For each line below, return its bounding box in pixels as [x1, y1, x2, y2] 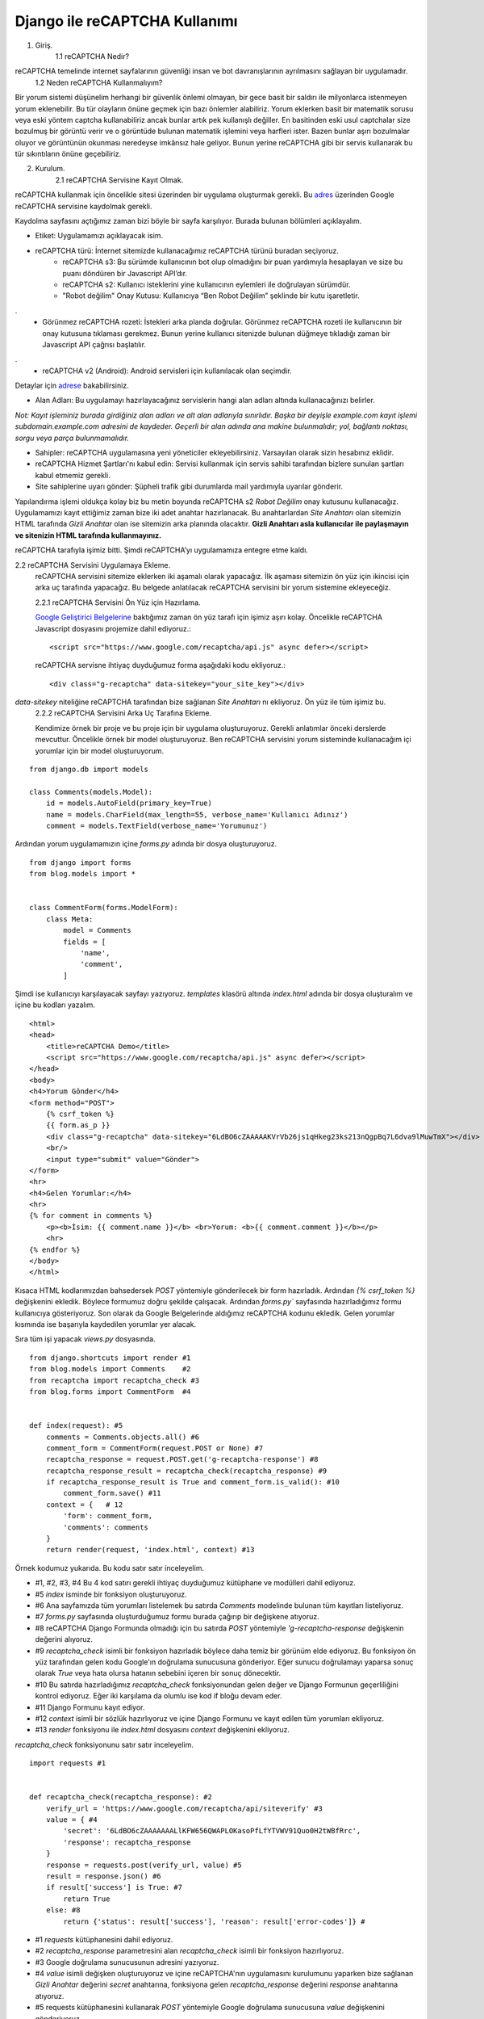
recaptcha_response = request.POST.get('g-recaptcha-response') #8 [45, 1454, 319, 1464]
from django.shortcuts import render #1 [29, 1353, 191, 1362]
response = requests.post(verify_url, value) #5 [45, 1860, 242, 1870]
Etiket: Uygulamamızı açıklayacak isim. [35, 231, 164, 241]
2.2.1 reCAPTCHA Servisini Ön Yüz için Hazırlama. [35, 598, 201, 607]
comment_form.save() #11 [63, 1488, 161, 1498]
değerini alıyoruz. [35, 1635, 93, 1644]
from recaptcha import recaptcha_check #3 [29, 1375, 200, 1385]
